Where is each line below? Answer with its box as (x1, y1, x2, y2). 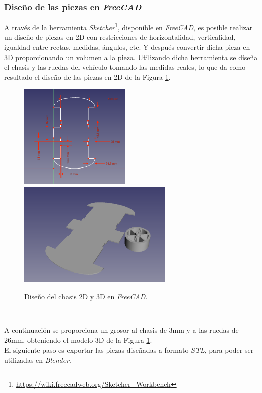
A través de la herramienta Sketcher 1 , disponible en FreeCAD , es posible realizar (4, 21, 253, 32)
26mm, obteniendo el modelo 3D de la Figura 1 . (4, 334, 152, 345)
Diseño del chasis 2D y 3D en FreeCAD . (24, 291, 148, 301)
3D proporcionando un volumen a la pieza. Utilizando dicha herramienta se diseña (4, 51, 258, 62)
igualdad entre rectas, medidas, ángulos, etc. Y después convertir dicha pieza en (4, 42, 250, 52)
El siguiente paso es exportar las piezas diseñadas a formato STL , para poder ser (4, 344, 254, 355)
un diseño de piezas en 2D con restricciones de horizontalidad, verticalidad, (4, 32, 236, 42)
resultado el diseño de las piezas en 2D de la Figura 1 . (4, 71, 171, 82)
